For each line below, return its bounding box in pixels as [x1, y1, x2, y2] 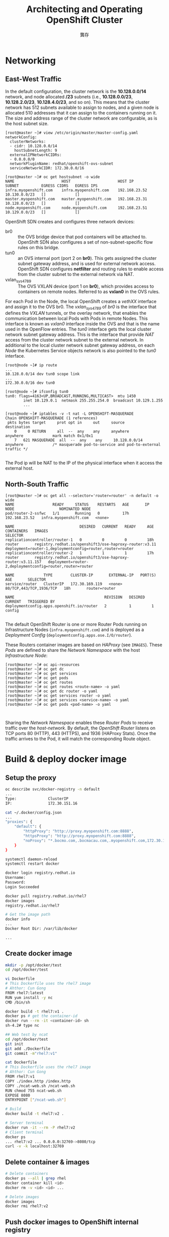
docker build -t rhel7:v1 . [5, 1009, 64, 1014]
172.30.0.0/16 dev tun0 [5, 380, 55, 385]
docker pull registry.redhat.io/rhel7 [5, 893, 87, 898]
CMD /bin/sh [5, 1000, 30, 1005]
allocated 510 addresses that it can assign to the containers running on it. [5, 109, 157, 116]
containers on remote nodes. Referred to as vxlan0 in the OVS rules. [18, 289, 160, 295]
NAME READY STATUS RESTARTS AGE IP [5, 502, 150, 508]
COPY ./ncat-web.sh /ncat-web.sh [5, 1083, 75, 1088]
